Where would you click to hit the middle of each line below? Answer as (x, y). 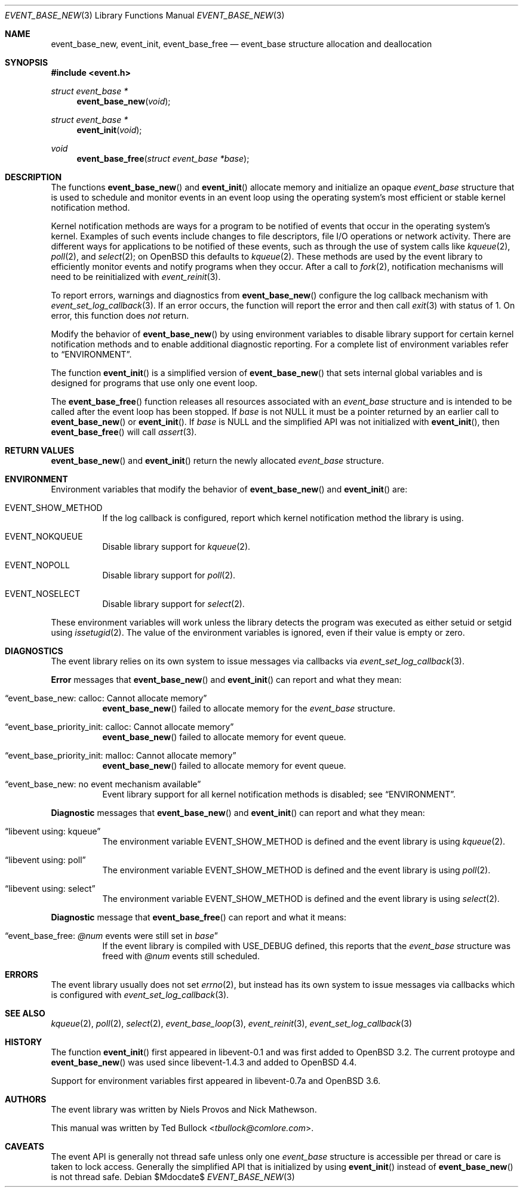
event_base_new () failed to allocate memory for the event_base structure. (249, 708)
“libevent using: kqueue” (53, 831)
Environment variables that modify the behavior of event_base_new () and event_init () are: (229, 489)
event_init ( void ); (109, 130)
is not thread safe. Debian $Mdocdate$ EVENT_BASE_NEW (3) (173, 1177)
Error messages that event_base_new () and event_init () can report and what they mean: (226, 680)
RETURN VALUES (40, 450)
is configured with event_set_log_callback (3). (140, 995)
